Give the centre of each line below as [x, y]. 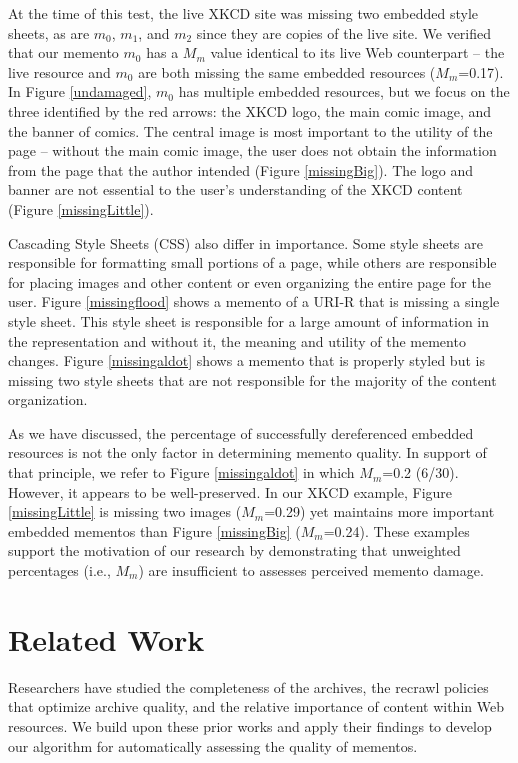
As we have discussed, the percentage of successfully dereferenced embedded [241, 432]
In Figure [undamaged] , [80, 91]
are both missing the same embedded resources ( [287, 71]
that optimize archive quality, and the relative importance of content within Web [256, 706]
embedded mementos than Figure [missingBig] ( [154, 530]
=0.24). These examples [396, 530]
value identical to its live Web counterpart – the [357, 52]
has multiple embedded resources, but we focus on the [344, 91]
